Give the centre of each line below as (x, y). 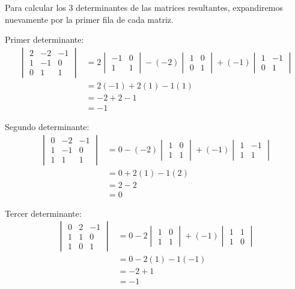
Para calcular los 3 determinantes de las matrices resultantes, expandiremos (144, 7)
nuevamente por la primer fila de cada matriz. (89, 19)
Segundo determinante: (47, 126)
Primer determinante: (44, 39)
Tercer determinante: (43, 213)
